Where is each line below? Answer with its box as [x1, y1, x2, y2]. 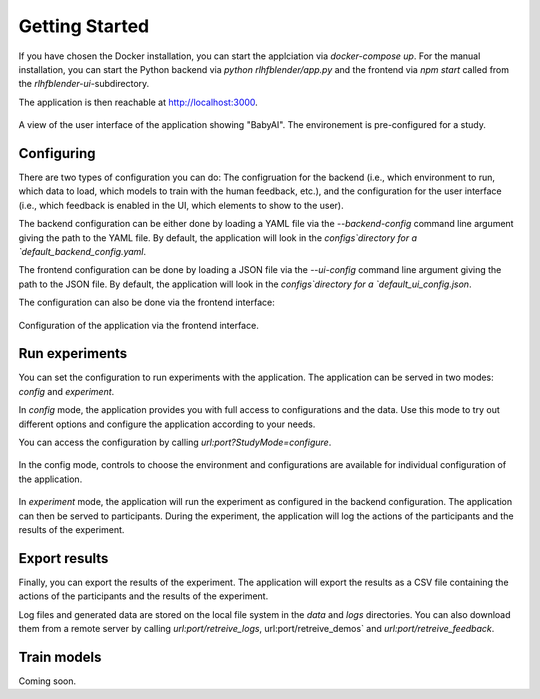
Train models [18, 648, 102, 665]
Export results [18, 550, 109, 567]
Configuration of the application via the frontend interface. [18, 319, 259, 331]
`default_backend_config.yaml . [18, 245, 147, 257]
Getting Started [18, 15, 150, 37]
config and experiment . [18, 385, 115, 397]
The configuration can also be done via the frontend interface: [18, 296, 275, 309]
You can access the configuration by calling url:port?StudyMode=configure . [18, 436, 332, 448]
